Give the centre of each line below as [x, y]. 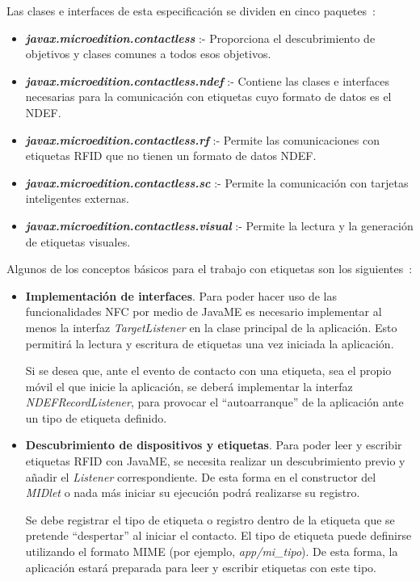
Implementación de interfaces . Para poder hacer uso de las [181, 295]
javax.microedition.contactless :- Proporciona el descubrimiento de [200, 38]
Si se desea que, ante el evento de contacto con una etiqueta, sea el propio [208, 370]
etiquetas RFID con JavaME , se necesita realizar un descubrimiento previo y [215, 461]
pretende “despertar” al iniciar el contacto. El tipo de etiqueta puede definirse [218, 535]
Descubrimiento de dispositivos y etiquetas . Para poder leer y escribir [214, 445]
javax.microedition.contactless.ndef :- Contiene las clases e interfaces [207, 80]
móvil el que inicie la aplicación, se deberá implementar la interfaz [189, 386]
